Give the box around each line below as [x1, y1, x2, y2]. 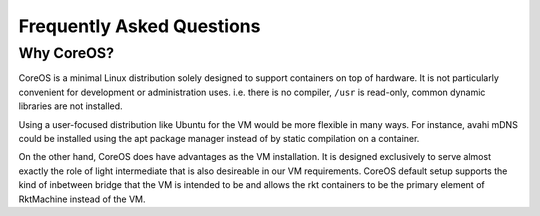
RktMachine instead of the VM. [18, 193, 146, 205]
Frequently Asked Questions [18, 15, 261, 37]
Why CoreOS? [18, 44, 115, 62]
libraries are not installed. [18, 100, 124, 112]
